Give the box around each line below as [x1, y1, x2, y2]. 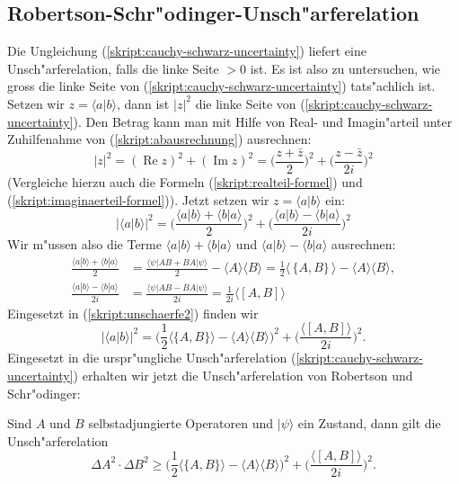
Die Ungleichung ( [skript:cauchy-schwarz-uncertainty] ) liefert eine [7, 41, 366, 60]
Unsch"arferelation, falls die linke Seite [7, 58, 219, 77]
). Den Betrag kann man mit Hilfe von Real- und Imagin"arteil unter [73, 112, 453, 130]
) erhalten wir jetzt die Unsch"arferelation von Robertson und [73, 365, 413, 384]
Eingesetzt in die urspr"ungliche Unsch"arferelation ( [7, 348, 296, 367]
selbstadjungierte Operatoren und [88, 414, 274, 433]
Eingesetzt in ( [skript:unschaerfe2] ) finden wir [7, 303, 259, 322]
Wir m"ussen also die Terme [7, 235, 162, 254]
